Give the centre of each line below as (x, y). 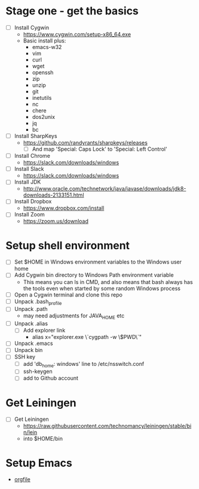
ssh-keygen (38, 371)
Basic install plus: (45, 41)
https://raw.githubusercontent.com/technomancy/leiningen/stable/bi (107, 426)
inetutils (42, 98)
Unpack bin (28, 350)
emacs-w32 (47, 47)
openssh (43, 72)
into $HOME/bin (43, 439)
